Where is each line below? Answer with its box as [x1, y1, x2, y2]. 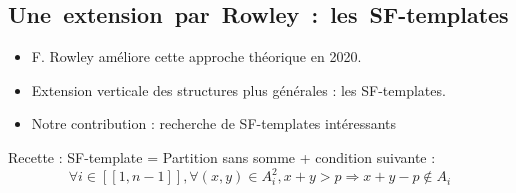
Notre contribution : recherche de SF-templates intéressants [31, 113, 397, 134]
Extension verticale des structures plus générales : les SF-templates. [31, 79, 446, 100]
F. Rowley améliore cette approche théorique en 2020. [31, 46, 362, 67]
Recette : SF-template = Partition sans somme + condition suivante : [8, 146, 436, 167]
